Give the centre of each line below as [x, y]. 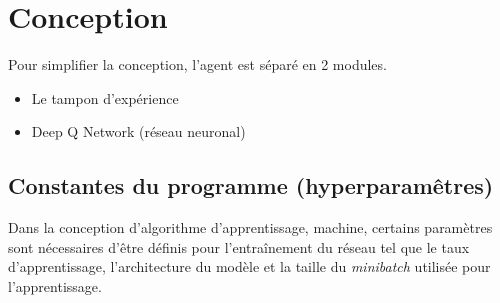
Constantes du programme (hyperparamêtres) [251, 185]
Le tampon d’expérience [105, 97]
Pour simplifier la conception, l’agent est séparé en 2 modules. [197, 64]
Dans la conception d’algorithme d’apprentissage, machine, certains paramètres [250, 227]
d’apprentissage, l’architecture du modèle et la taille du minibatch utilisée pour [249, 266]
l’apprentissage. [55, 285]
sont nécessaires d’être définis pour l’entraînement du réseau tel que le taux [239, 246]
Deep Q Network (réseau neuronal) [138, 131]
